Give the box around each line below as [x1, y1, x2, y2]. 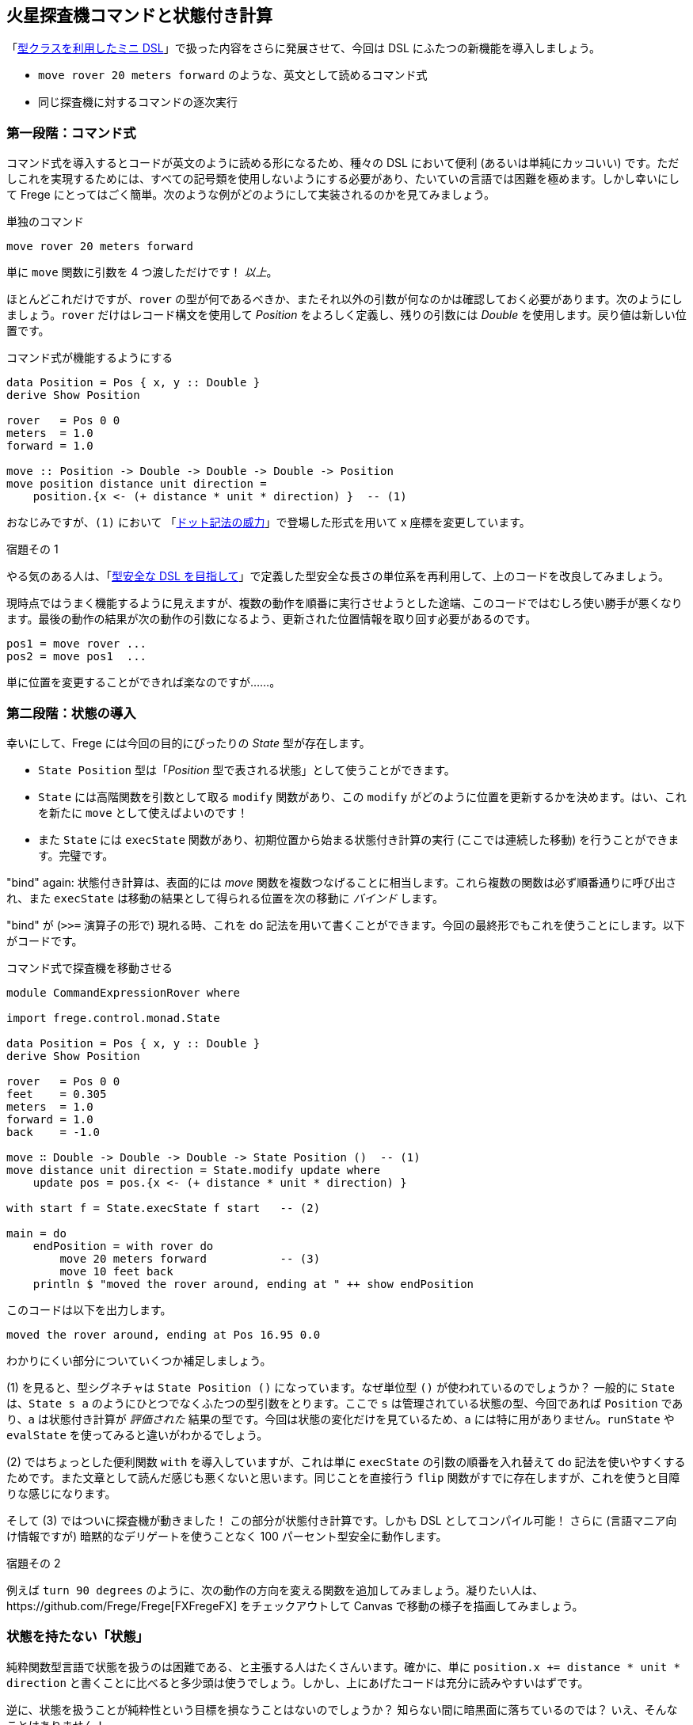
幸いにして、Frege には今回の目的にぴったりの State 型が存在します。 [6, 735, 371, 750]
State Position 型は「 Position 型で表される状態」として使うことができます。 [38, 762, 455, 777]
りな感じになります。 [6, 1486, 116, 1500]
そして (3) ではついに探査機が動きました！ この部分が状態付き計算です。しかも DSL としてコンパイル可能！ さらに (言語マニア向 [6, 1513, 677, 1527]
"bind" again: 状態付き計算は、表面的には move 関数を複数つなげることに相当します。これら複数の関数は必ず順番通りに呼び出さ [6, 875, 677, 889]
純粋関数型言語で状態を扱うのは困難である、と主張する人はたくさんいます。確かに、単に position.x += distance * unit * [6, 1659, 680, 1674]
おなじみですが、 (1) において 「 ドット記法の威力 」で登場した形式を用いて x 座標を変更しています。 [6, 515, 531, 530]
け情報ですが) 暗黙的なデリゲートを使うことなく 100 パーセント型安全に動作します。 [6, 1529, 447, 1543]
